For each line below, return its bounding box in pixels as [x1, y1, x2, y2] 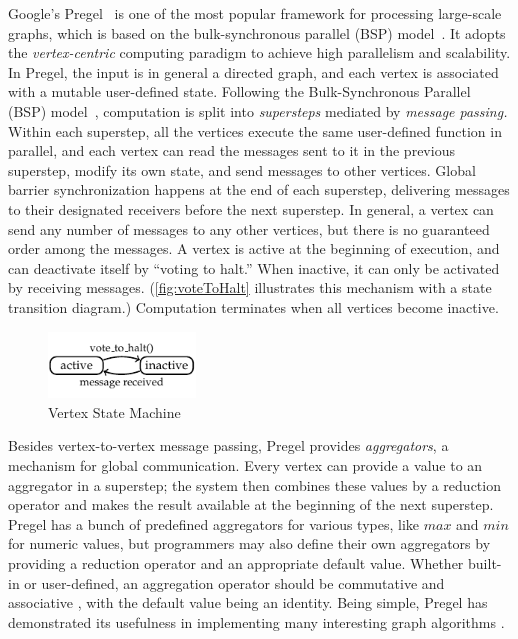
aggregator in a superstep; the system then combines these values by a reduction [8, 474, 501, 495]
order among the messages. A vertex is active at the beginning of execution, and [8, 238, 500, 259]
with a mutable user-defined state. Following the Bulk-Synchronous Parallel [8, 81, 471, 102]
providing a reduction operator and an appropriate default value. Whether [8, 552, 464, 573]
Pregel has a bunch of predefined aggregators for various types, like [8, 513, 420, 534]
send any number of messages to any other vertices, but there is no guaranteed [8, 218, 490, 239]
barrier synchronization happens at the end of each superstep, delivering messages [8, 179, 510, 200]
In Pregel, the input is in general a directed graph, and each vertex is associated [8, 61, 499, 82]
